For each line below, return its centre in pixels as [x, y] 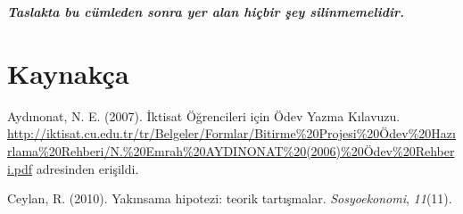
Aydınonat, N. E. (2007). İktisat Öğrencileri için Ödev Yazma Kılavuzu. [204, 115]
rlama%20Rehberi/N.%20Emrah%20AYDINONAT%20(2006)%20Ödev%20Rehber [231, 150]
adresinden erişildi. [87, 168]
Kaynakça [68, 73]
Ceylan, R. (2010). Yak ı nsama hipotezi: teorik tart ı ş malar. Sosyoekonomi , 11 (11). [230, 198]
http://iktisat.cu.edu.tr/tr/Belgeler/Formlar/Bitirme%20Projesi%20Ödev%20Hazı [231, 133]
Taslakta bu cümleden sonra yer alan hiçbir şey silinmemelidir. [206, 12]
